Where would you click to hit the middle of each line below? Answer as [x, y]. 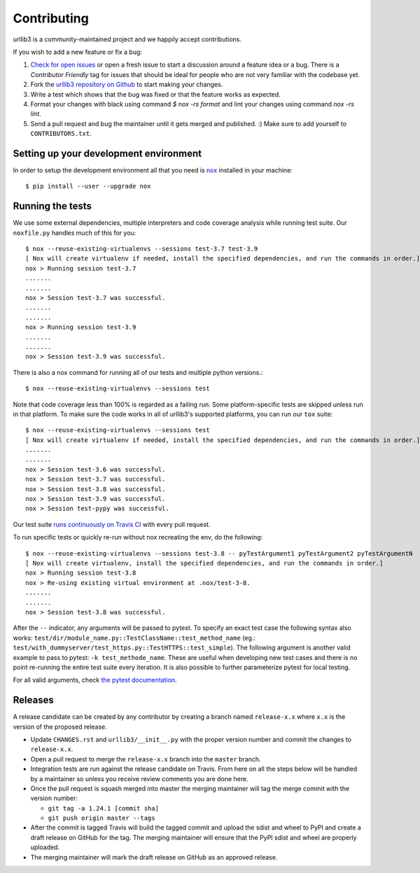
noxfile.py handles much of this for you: [75, 233]
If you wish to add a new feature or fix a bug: [78, 52]
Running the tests [52, 206]
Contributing [51, 18]
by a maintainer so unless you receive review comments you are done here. [139, 778]
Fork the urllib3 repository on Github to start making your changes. [127, 85]
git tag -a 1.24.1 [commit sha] [103, 808]
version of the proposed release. [60, 727]
